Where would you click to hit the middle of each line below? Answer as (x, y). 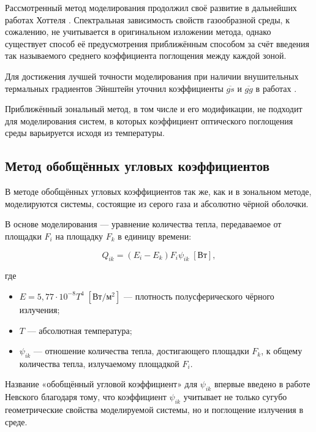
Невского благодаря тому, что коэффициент (86, 397)
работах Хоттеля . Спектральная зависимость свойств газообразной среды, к (147, 19)
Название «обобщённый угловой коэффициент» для (101, 384)
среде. (16, 421)
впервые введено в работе (262, 384)
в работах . (276, 88)
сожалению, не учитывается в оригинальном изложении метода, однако (138, 32)
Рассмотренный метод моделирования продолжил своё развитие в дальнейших (151, 7)
